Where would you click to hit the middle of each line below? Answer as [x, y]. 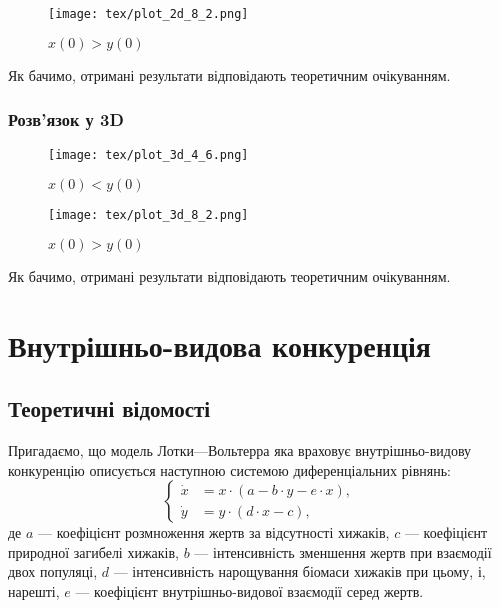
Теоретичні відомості [109, 408]
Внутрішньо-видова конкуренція [219, 344]
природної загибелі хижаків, [93, 551]
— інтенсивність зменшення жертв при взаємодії [343, 551]
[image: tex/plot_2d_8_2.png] [148, 14]
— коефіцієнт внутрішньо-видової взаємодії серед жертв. [249, 590]
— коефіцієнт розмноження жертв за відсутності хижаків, [214, 532]
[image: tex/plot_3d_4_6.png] [148, 155]
